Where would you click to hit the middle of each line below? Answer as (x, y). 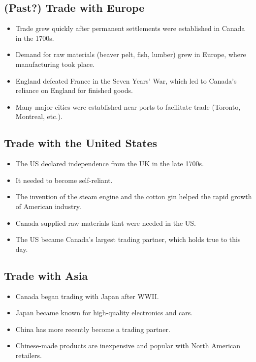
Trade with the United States (81, 143)
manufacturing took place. (55, 64)
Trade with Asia (46, 275)
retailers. (29, 355)
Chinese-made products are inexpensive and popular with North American (128, 346)
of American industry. (48, 206)
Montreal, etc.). (39, 116)
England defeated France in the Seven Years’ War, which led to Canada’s (126, 80)
